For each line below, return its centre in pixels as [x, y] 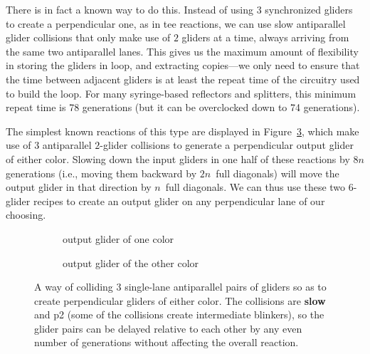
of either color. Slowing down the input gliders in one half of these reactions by [178, 158]
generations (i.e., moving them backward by [101, 173]
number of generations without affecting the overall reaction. [166, 342]
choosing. [26, 215]
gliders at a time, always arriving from [265, 37]
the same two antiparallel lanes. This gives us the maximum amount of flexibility [182, 51]
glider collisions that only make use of [88, 37]
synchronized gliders [309, 9]
